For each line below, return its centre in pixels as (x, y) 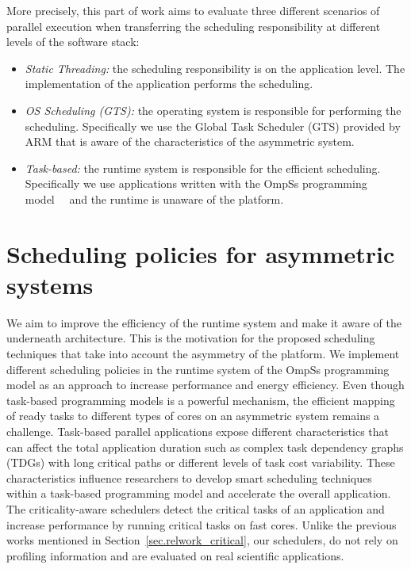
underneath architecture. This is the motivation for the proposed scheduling (191, 338)
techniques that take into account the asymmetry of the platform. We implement (203, 354)
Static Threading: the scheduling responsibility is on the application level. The (215, 68)
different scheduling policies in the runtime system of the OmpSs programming (198, 369)
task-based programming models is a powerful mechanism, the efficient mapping (201, 400)
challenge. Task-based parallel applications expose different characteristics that (198, 431)
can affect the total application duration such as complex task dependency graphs (205, 447)
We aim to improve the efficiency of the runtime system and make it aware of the (204, 322)
